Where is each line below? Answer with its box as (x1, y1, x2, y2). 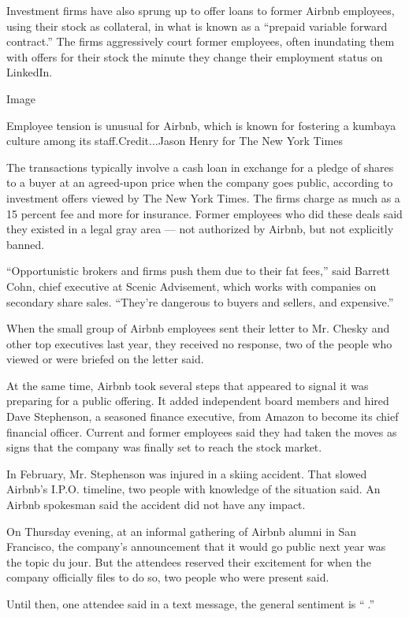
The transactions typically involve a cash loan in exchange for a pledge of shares (6, 158, 394, 175)
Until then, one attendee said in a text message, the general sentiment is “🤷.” (6, 596, 375, 611)
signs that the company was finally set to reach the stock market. (6, 439, 322, 455)
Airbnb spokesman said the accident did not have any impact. (6, 496, 306, 513)
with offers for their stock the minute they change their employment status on (6, 48, 383, 65)
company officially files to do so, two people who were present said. (6, 569, 329, 585)
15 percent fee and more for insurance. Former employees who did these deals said (6, 205, 403, 221)
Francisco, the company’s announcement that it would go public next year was (6, 538, 386, 555)
